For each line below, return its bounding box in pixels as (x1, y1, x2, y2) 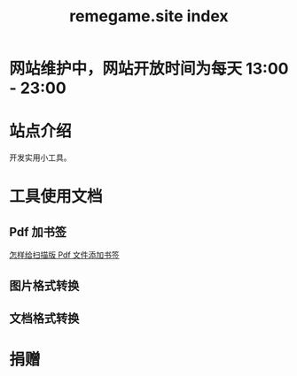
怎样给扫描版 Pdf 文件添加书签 (9, 249, 120, 260)
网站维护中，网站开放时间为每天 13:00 (9, 59, 289, 79)
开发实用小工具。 (9, 152, 72, 163)
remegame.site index (69, 6, 229, 27)
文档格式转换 (9, 311, 80, 326)
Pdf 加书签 (9, 224, 67, 240)
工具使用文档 (9, 187, 104, 207)
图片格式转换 (9, 278, 80, 293)
